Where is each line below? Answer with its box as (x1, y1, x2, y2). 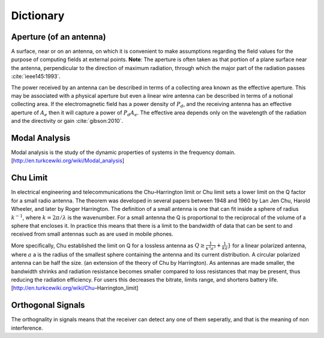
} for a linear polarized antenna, (227, 242, 307, 249)
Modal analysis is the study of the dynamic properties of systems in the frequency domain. (11, 149, 236, 156)
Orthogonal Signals (11, 300, 85, 310)
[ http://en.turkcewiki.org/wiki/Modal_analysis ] (11, 157, 125, 164)
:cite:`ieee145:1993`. (11, 73, 61, 80)
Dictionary (11, 9, 65, 22)
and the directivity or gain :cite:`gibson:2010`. (11, 117, 123, 125)
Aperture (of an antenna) (11, 32, 106, 42)
